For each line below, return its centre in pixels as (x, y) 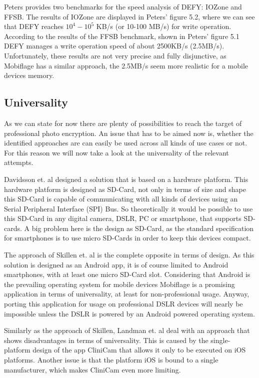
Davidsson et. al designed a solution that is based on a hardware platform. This (126, 179)
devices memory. (29, 75)
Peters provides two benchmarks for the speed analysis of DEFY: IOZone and (123, 6)
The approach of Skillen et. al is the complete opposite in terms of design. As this (129, 255)
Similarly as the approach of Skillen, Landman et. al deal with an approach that (127, 330)
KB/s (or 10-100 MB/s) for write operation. (164, 26)
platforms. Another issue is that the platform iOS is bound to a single (111, 360)
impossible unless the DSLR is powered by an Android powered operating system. (129, 313)
